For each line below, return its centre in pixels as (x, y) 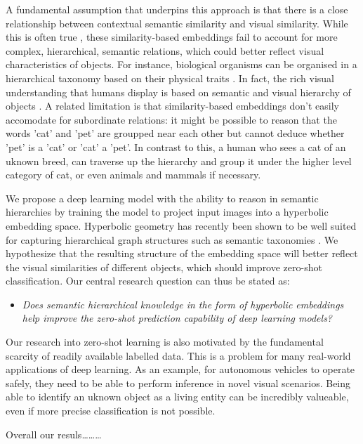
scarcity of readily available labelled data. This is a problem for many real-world (178, 355)
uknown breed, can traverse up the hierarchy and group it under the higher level (179, 161)
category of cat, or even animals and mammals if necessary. (133, 175)
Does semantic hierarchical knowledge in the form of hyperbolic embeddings (183, 304)
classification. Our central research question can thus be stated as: (148, 281)
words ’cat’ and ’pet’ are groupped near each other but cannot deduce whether (175, 133)
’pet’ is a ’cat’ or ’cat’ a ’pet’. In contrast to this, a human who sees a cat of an (176, 146)
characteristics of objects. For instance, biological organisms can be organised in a (181, 64)
